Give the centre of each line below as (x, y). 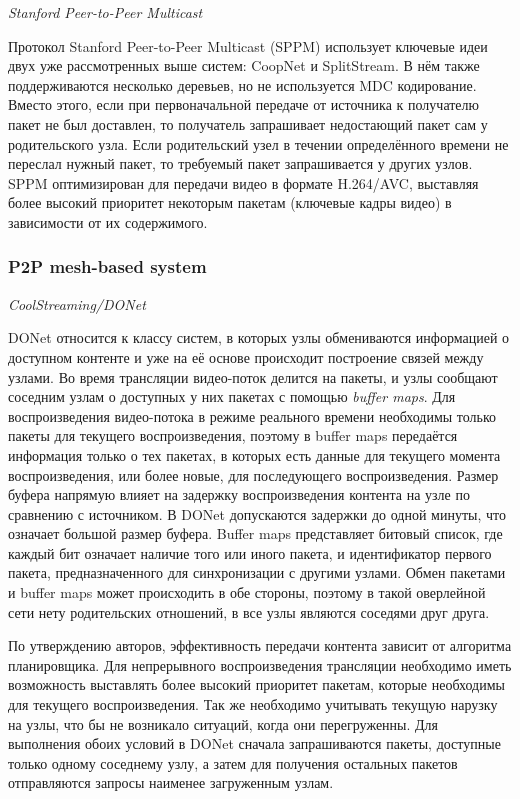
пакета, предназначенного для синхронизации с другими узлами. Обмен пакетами (257, 572)
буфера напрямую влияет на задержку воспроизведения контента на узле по (239, 494)
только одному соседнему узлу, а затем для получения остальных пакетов (233, 762)
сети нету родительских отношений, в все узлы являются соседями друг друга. (249, 611)
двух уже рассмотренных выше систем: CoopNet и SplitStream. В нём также (244, 65)
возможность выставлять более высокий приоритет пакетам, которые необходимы (256, 684)
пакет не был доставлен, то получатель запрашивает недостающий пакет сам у (248, 123)
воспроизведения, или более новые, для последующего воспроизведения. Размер (253, 474)
